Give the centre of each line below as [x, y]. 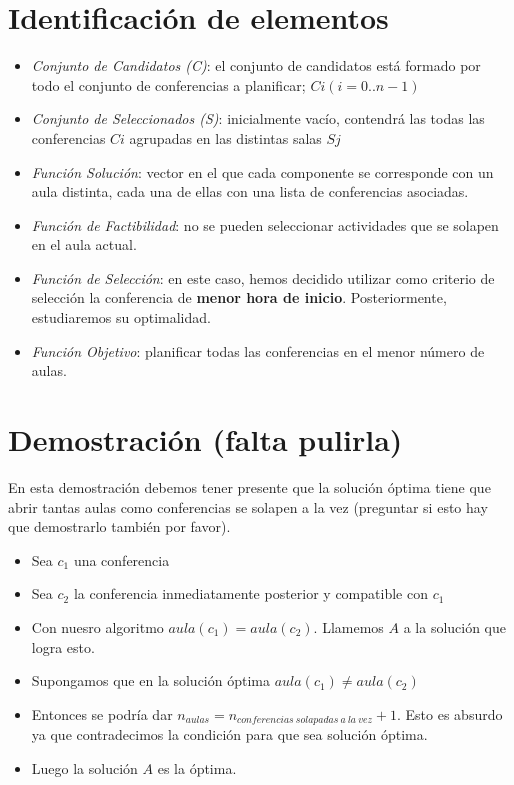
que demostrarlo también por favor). [119, 526]
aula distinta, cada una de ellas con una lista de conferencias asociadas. [250, 191]
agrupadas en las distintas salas [225, 137]
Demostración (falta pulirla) [205, 439]
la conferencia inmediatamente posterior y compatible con [250, 593]
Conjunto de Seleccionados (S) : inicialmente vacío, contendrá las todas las [258, 118]
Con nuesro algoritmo [97, 626]
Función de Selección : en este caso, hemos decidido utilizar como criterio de [263, 277]
